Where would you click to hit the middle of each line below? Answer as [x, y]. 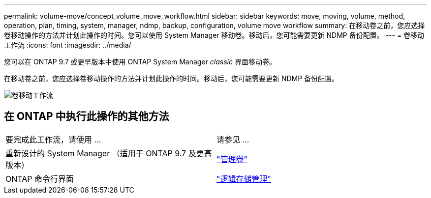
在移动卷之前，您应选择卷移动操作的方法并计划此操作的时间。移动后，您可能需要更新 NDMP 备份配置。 [171, 78]
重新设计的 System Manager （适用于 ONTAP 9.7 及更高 [109, 153]
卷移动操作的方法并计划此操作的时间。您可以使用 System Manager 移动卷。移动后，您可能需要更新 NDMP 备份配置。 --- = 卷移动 [214, 35]
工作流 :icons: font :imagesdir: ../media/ [68, 45]
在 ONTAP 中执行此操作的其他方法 [87, 116]
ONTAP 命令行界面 [40, 179]
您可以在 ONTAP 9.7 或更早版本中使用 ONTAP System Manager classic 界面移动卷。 [140, 62]
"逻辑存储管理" [244, 179]
